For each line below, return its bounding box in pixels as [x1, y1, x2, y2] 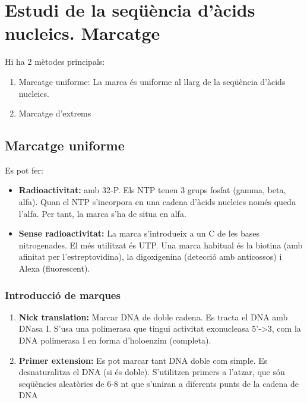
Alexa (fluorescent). [18, 262, 90, 275]
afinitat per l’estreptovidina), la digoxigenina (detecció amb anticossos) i [18, 250, 282, 263]
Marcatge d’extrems [18, 107, 91, 119]
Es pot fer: [5, 163, 43, 176]
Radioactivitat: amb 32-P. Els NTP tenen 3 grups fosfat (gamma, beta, [18, 184, 286, 196]
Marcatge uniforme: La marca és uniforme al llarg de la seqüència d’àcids [18, 75, 286, 87]
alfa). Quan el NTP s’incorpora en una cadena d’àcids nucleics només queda [18, 196, 296, 208]
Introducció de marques [5, 287, 121, 302]
